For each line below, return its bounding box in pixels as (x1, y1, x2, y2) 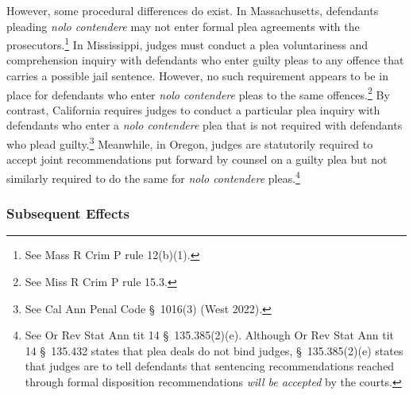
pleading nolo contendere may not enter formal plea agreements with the (6, 17, 360, 34)
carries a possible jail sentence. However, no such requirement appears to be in (6, 68, 388, 84)
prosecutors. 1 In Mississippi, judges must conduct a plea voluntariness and (6, 34, 369, 52)
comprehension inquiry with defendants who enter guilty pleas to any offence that (6, 52, 404, 68)
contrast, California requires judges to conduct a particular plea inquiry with (6, 101, 380, 118)
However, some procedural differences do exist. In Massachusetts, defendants (6, 2, 379, 18)
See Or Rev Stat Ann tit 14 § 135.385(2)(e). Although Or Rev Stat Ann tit (25, 327, 395, 343)
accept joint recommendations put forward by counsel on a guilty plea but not (6, 151, 388, 168)
